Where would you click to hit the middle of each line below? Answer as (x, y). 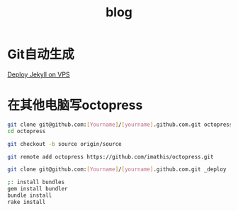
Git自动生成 (41, 55)
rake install (27, 202)
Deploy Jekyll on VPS (39, 74)
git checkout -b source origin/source (64, 144)
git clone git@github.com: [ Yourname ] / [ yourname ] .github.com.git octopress (120, 125)
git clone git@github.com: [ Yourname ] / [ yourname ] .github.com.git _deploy (117, 170)
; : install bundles (36, 182)
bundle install (30, 195)
